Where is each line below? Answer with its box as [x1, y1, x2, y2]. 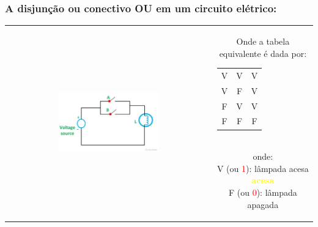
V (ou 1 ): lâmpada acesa [216, 162, 309, 174]
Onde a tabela [236, 34, 290, 47]
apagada [247, 198, 279, 210]
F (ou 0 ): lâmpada [228, 185, 297, 198]
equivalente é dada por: [219, 47, 307, 59]
